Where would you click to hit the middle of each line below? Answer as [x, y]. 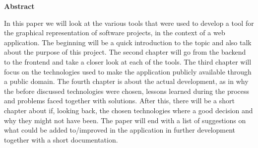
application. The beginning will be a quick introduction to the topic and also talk [128, 42]
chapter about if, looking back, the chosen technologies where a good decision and [129, 110]
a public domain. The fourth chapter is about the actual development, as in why [126, 81]
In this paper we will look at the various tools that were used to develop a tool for [129, 23]
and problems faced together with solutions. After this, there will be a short [119, 101]
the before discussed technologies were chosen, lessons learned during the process [127, 91]
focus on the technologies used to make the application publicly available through [128, 71]
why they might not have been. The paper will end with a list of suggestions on [125, 120]
